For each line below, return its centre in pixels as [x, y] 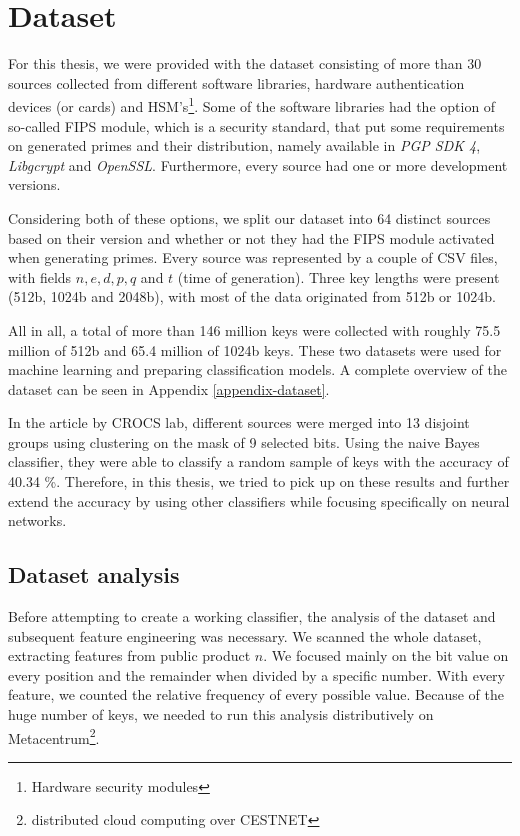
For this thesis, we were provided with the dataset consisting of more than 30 [245, 63]
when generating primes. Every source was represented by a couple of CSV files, [253, 257]
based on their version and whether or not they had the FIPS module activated [251, 237]
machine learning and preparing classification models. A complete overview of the [257, 369]
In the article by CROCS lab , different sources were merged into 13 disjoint [239, 422]
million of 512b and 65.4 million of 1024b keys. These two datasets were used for [255, 349]
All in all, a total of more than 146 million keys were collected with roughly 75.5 [254, 329]
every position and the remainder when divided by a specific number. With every [256, 674]
